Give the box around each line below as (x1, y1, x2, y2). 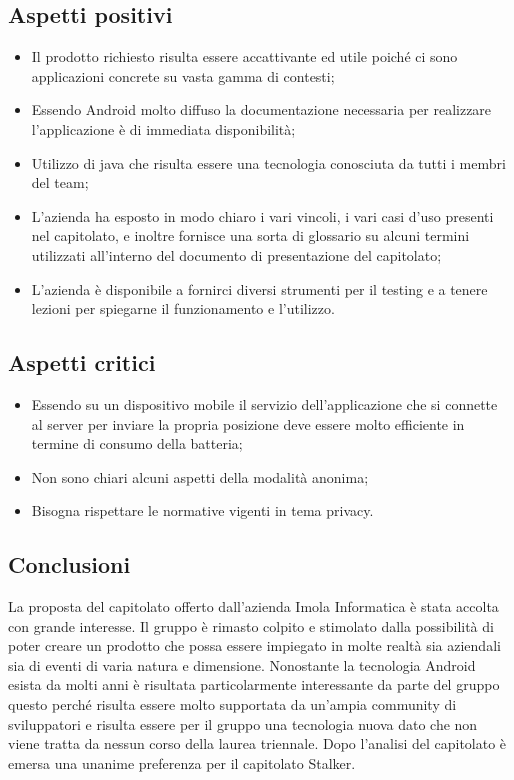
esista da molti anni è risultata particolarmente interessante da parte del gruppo (8, 674, 500, 695)
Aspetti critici (8, 347, 156, 378)
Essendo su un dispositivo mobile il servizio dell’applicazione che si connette (31, 393, 498, 414)
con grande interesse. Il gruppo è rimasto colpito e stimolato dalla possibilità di (8, 615, 494, 636)
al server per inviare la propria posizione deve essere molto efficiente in (31, 413, 465, 434)
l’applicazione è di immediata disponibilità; (31, 118, 296, 139)
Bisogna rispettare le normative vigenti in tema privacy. (31, 500, 374, 521)
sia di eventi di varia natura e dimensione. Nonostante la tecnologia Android (8, 654, 476, 675)
